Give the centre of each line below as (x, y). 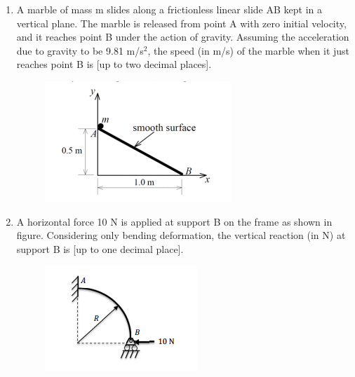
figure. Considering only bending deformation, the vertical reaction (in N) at (181, 235)
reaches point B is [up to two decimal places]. (114, 64)
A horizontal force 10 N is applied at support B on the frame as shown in (174, 221)
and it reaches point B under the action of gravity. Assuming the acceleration (183, 37)
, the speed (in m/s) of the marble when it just (249, 50)
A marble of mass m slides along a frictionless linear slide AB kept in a (169, 9)
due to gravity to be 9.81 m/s (80, 50)
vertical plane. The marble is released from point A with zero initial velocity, (181, 23)
